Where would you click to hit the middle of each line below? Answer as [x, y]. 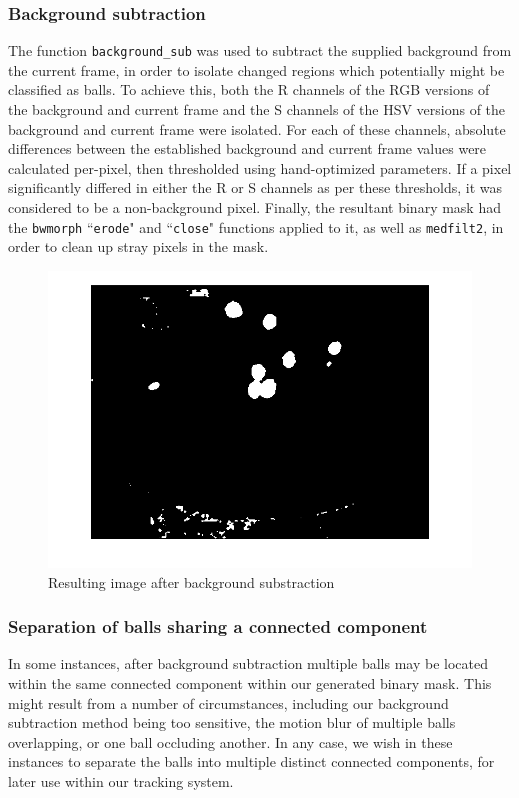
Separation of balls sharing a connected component [218, 626]
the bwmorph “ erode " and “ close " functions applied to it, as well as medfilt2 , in [256, 226]
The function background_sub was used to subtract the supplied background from [260, 50]
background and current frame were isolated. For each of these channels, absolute [257, 128]
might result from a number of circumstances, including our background [228, 702]
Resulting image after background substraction [191, 581]
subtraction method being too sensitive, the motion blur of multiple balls [232, 722]
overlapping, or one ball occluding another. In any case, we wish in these [230, 741]
